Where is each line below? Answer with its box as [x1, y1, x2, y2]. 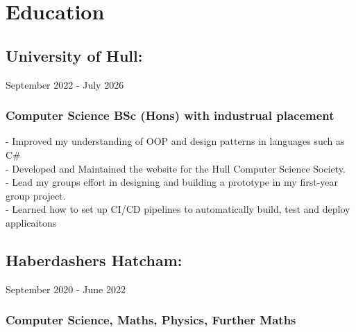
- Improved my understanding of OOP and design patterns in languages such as [6, 134, 345, 148]
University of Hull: [6, 44, 143, 66]
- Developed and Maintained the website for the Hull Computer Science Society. [6, 161, 346, 175]
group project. [6, 188, 66, 202]
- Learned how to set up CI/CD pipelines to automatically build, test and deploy [6, 202, 350, 216]
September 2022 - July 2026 [6, 77, 124, 91]
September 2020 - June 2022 [6, 281, 126, 296]
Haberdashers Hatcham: [6, 249, 183, 270]
